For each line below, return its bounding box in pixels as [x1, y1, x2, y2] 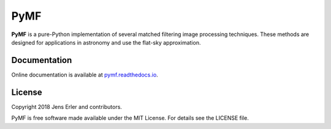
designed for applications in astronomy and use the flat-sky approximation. [11, 39, 201, 46]
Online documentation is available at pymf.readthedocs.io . [11, 71, 159, 78]
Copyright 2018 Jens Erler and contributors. [11, 103, 123, 110]
